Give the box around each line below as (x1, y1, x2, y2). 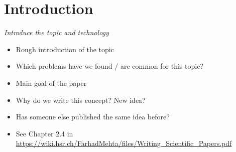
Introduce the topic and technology (4, 27, 109, 38)
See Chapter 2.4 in (16, 128, 73, 138)
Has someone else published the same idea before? (16, 111, 170, 122)
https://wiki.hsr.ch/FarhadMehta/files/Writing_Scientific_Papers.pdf (16, 138, 232, 148)
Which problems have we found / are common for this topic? (16, 61, 203, 71)
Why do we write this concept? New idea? (16, 94, 146, 105)
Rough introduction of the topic (16, 44, 114, 54)
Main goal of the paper (16, 77, 87, 88)
